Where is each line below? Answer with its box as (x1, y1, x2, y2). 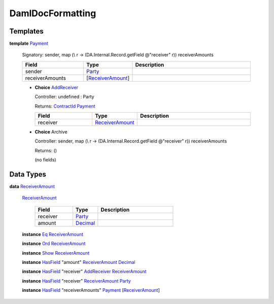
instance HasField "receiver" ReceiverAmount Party (22, 278, 131, 284)
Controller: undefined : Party (35, 94, 94, 100)
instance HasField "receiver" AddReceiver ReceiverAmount (22, 268, 147, 275)
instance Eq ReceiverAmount (22, 231, 84, 237)
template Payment (9, 41, 48, 47)
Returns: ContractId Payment (35, 103, 96, 109)
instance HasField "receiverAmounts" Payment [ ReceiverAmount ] (22, 287, 160, 293)
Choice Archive (35, 129, 68, 135)
